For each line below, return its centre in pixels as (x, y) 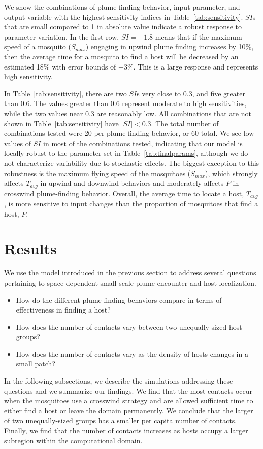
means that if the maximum (199, 36)
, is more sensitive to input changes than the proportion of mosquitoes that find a (131, 203)
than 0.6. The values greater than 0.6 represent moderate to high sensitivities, (125, 103)
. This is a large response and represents (196, 66)
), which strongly (232, 173)
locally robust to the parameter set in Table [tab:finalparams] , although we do (126, 153)
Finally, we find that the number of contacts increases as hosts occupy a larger (126, 430)
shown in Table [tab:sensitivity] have (61, 123)
